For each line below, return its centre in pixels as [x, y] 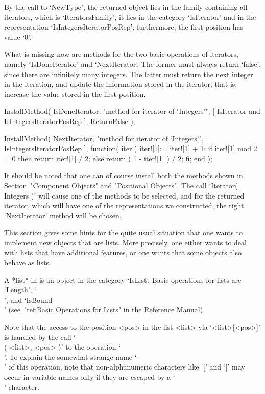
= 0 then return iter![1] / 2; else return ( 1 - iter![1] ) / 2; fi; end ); [108, 158]
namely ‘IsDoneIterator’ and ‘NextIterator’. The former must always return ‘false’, [133, 64]
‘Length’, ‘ [20, 290]
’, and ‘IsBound [28, 299]
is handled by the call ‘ [40, 337]
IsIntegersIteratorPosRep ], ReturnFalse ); [70, 121]
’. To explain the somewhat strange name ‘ [70, 356]
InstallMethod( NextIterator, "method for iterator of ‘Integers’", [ [106, 138]
